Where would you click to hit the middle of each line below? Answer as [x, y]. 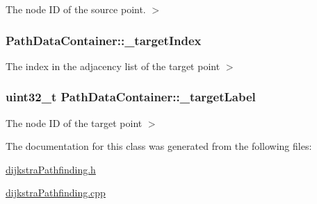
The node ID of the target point [74, 122]
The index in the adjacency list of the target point [113, 66]
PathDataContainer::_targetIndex [104, 40]
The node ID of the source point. [76, 9]
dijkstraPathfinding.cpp [56, 193]
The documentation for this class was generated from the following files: [159, 146]
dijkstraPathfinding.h [51, 169]
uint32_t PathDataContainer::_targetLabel [131, 97]
